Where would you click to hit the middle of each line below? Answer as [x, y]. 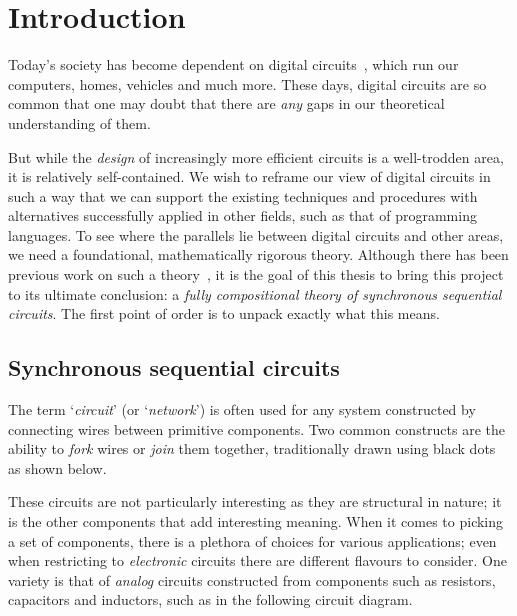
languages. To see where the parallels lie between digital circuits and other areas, [256, 234]
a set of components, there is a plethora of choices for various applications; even [252, 540]
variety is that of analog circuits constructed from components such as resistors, [252, 579]
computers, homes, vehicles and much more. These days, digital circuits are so [247, 83]
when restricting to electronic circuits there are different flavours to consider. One [258, 560]
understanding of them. [79, 122]
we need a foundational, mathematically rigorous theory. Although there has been [258, 254]
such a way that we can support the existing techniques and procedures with [243, 195]
